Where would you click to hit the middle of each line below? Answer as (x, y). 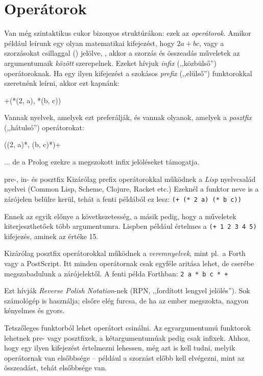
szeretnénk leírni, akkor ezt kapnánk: (62, 83)
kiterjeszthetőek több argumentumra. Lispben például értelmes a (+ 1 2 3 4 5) (130, 226)
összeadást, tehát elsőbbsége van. (56, 368)
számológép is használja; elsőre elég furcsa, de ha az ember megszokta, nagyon (126, 300)
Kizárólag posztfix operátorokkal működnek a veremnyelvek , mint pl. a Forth (125, 253)
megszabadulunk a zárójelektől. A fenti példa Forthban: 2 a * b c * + (116, 273)
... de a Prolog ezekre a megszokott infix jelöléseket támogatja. (102, 162)
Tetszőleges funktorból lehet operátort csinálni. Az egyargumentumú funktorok (128, 327)
